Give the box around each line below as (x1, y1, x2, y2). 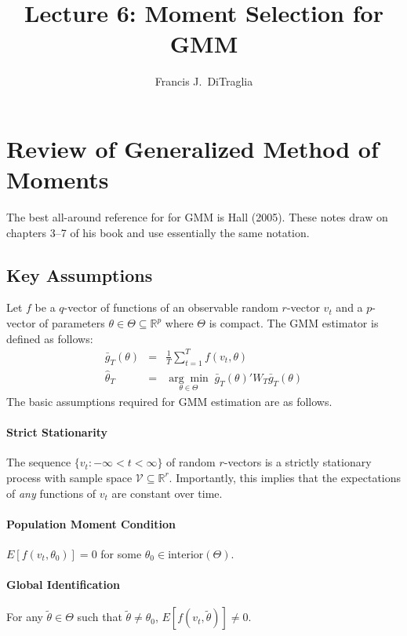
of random (166, 454, 216, 470)
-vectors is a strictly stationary (223, 454, 372, 470)
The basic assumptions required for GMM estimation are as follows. (6, 393, 333, 409)
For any (6, 609, 43, 625)
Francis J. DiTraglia (154, 73, 253, 90)
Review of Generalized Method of (6, 132, 379, 164)
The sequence (6, 454, 71, 470)
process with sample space (6, 469, 133, 485)
